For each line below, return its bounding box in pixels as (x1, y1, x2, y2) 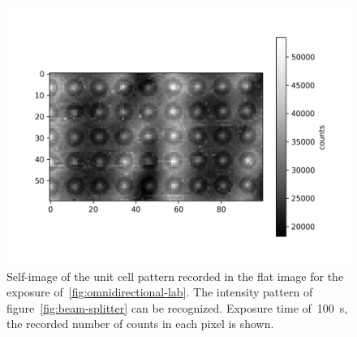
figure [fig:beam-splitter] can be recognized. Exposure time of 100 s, (6, 299, 348, 316)
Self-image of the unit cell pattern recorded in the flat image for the (6, 267, 344, 284)
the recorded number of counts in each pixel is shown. (6, 315, 274, 332)
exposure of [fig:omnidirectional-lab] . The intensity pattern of (6, 283, 313, 300)
